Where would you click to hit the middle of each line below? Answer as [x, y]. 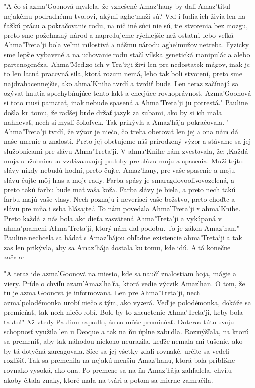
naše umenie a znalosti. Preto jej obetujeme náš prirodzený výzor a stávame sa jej [127, 141]
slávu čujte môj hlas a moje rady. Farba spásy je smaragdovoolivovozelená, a [119, 179]
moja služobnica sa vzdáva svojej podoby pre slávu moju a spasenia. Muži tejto [123, 160]
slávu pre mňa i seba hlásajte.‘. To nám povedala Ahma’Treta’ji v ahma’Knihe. [122, 209]
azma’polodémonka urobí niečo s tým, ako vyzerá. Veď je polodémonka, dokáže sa [127, 302]
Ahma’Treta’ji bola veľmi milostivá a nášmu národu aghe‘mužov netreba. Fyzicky [127, 45]
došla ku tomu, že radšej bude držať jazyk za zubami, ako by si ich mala [113, 112]
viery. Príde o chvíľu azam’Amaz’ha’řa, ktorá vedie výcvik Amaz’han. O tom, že [125, 283]
